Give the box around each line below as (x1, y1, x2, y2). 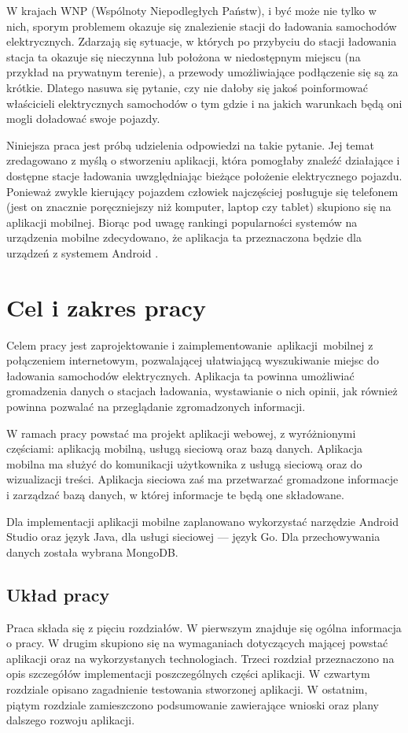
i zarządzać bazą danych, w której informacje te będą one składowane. (6, 486, 344, 502)
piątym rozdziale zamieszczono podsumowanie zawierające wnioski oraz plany (6, 696, 379, 713)
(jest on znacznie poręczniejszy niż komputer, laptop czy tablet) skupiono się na (6, 198, 391, 215)
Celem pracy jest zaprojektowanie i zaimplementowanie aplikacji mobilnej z (6, 336, 373, 353)
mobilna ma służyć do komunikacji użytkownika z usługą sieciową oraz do (6, 455, 362, 472)
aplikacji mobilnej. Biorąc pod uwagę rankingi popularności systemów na (6, 213, 358, 230)
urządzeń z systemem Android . (6, 244, 159, 261)
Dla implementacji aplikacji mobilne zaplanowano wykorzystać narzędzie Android (6, 513, 399, 529)
